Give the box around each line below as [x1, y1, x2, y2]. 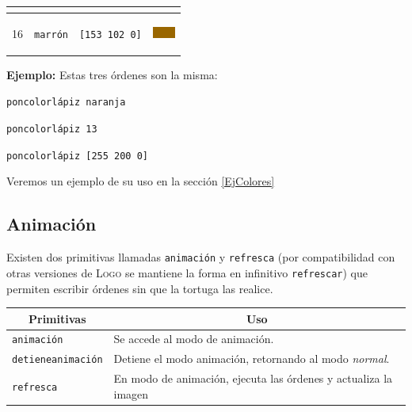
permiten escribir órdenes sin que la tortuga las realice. [6, 280, 273, 296]
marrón [34, 29, 68, 40]
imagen [113, 385, 149, 402]
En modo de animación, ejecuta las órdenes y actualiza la [113, 370, 393, 387]
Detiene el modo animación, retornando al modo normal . [113, 350, 390, 367]
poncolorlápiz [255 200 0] [6, 150, 148, 162]
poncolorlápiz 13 [6, 124, 97, 135]
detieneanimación [12, 354, 103, 366]
